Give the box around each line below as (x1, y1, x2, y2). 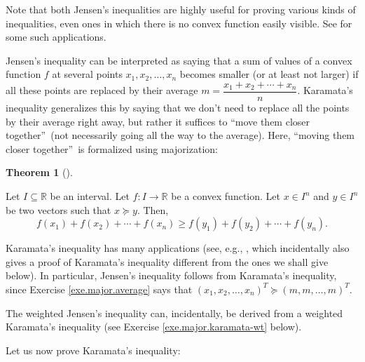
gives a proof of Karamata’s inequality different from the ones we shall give (6, 254, 329, 269)
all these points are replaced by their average (6, 83, 198, 98)
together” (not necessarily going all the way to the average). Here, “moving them (6, 128, 355, 142)
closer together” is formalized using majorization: (6, 141, 218, 156)
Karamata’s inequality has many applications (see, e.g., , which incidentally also (6, 241, 350, 255)
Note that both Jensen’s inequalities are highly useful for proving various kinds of (6, 2, 356, 16)
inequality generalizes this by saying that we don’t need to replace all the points (6, 100, 350, 115)
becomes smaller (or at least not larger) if (179, 67, 359, 81)
